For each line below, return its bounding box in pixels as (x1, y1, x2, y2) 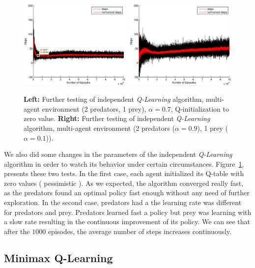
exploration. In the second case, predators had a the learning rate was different (4, 197, 242, 208)
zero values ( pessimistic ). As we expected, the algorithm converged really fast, (4, 178, 244, 188)
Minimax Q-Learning (4, 250, 113, 265)
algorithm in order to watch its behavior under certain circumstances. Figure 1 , (4, 158, 244, 169)
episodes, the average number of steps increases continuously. (48, 226, 232, 236)
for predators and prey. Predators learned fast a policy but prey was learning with (4, 207, 252, 217)
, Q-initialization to (170, 103, 229, 114)
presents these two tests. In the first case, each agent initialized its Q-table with (4, 168, 244, 179)
